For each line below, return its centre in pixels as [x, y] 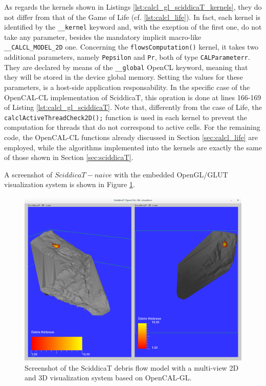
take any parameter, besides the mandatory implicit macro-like [103, 37]
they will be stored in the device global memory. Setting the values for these [124, 77]
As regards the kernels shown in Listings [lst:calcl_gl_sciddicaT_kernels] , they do [133, 7]
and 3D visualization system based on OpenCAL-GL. [108, 378]
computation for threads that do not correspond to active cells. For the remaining [132, 127]
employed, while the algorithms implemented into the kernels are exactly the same [133, 147]
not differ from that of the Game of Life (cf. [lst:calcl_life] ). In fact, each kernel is [132, 17]
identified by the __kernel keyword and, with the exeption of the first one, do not [133, 27]
